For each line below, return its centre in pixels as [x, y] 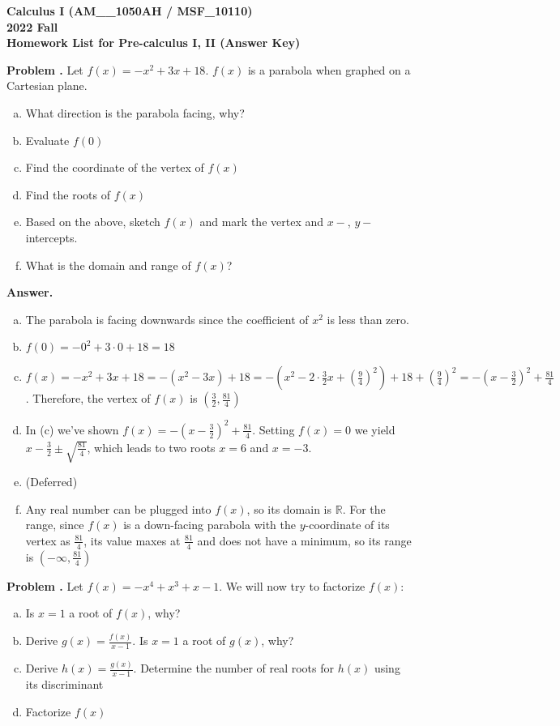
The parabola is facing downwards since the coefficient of [167, 319]
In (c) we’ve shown [72, 429]
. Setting [274, 429]
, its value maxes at [132, 540]
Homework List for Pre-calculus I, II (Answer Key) [154, 43]
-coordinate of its [347, 525]
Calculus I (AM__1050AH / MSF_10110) [130, 11]
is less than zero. [368, 319]
